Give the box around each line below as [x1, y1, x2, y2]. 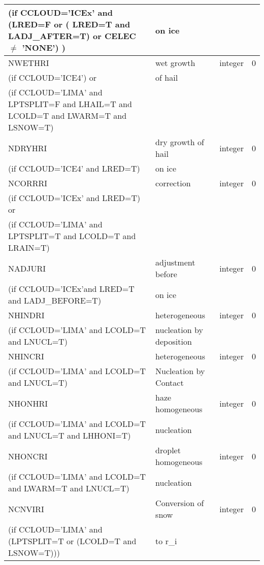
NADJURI [8, 262, 46, 274]
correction [155, 177, 191, 189]
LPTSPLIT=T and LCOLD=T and [8, 230, 136, 242]
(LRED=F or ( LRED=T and [8, 18, 130, 30]
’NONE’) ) [22, 42, 65, 53]
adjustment [155, 256, 195, 268]
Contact [155, 377, 184, 388]
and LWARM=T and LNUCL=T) [8, 482, 129, 494]
